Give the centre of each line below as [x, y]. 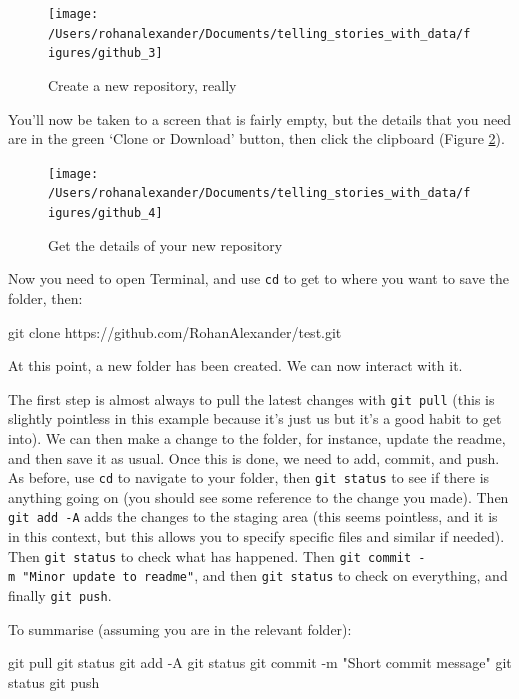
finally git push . [60, 595]
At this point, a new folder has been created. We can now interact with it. [235, 365]
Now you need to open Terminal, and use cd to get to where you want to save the [259, 278]
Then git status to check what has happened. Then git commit [210, 555]
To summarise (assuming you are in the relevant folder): [180, 628]
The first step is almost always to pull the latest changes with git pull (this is [251, 398]
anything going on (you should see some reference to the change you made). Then [258, 496]
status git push [54, 681]
